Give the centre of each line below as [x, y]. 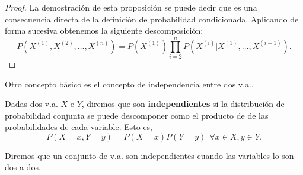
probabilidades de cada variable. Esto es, [79, 127]
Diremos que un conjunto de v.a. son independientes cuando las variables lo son [149, 155]
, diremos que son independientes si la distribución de [183, 104]
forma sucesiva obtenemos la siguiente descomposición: [104, 30]
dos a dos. [23, 167]
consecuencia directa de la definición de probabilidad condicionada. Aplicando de [152, 19]
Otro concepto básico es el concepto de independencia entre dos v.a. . [129, 84]
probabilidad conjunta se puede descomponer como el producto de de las [137, 115]
